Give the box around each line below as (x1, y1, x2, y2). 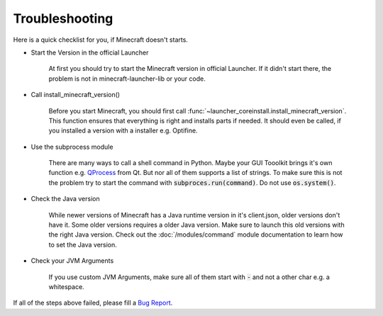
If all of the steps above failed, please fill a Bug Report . (13, 298, 173, 307)
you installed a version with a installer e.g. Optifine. (48, 126, 198, 135)
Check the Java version (30, 195, 100, 203)
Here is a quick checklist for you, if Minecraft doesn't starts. (13, 35, 188, 44)
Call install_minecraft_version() (30, 91, 121, 99)
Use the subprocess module (30, 142, 113, 151)
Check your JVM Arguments (30, 256, 114, 265)
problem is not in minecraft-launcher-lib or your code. (48, 74, 206, 83)
